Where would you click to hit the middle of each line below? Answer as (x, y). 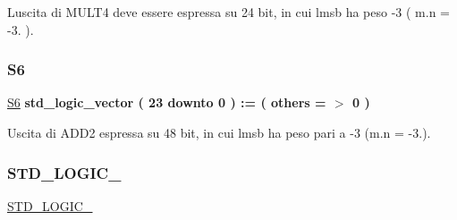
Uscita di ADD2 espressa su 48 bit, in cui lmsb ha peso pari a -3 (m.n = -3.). (219, 132)
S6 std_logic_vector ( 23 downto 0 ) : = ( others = (167, 102)
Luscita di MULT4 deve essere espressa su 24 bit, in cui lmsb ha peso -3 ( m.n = (228, 12)
